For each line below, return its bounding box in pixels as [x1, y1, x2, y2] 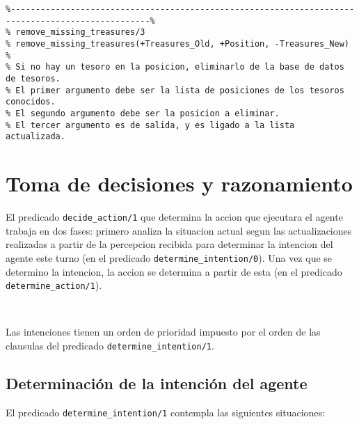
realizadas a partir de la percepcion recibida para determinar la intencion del [6, 237, 333, 251]
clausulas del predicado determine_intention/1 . [6, 338, 214, 352]
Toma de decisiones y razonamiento [6, 169, 353, 198]
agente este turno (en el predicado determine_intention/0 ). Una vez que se [6, 250, 333, 265]
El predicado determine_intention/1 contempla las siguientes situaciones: [6, 405, 325, 419]
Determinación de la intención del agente [6, 372, 308, 393]
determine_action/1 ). [6, 278, 102, 292]
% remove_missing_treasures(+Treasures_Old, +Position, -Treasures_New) [6, 38, 349, 49]
